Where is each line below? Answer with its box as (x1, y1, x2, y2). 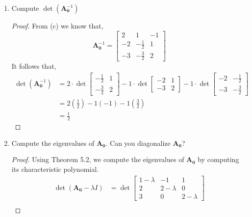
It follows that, (11, 61, 56, 71)
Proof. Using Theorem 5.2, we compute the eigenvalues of (11, 154, 184, 164)
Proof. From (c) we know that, (11, 21, 103, 30)
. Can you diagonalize (105, 137, 171, 148)
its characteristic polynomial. (11, 163, 99, 174)
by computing (198, 154, 239, 164)
